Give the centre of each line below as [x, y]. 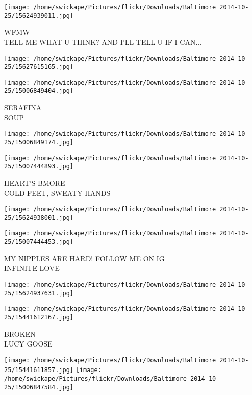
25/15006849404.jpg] [39, 91]
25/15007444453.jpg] [39, 242]
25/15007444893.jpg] [39, 167]
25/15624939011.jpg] [39, 16]
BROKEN [20, 334]
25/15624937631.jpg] [39, 293]
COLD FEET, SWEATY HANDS [57, 193]
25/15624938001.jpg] [39, 218]
